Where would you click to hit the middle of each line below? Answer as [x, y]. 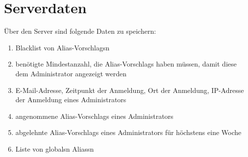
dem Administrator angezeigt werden [71, 73]
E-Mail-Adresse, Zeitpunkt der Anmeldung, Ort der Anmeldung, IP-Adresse [130, 90]
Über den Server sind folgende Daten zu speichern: [80, 31]
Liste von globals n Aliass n [55, 148]
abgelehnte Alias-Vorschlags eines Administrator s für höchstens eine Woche [128, 132]
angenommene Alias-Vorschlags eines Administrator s [94, 116]
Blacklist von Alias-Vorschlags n [62, 47]
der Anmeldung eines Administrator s [71, 100]
